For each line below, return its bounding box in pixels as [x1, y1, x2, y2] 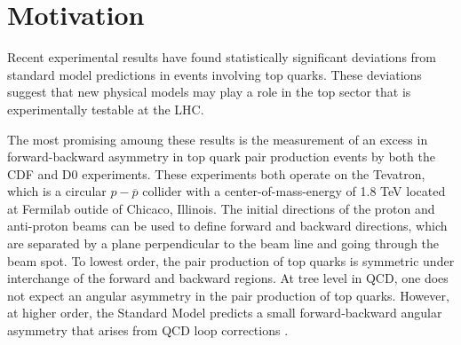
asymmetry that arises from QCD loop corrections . [7, 321, 289, 340]
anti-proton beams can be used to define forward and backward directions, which [7, 216, 448, 235]
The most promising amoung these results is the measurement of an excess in [7, 129, 428, 148]
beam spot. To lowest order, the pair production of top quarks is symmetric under [7, 251, 455, 270]
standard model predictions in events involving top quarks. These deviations [7, 65, 422, 83]
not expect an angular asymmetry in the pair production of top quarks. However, [7, 286, 449, 304]
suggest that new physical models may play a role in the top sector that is [7, 82, 411, 101]
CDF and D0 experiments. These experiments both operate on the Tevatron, [7, 164, 425, 183]
